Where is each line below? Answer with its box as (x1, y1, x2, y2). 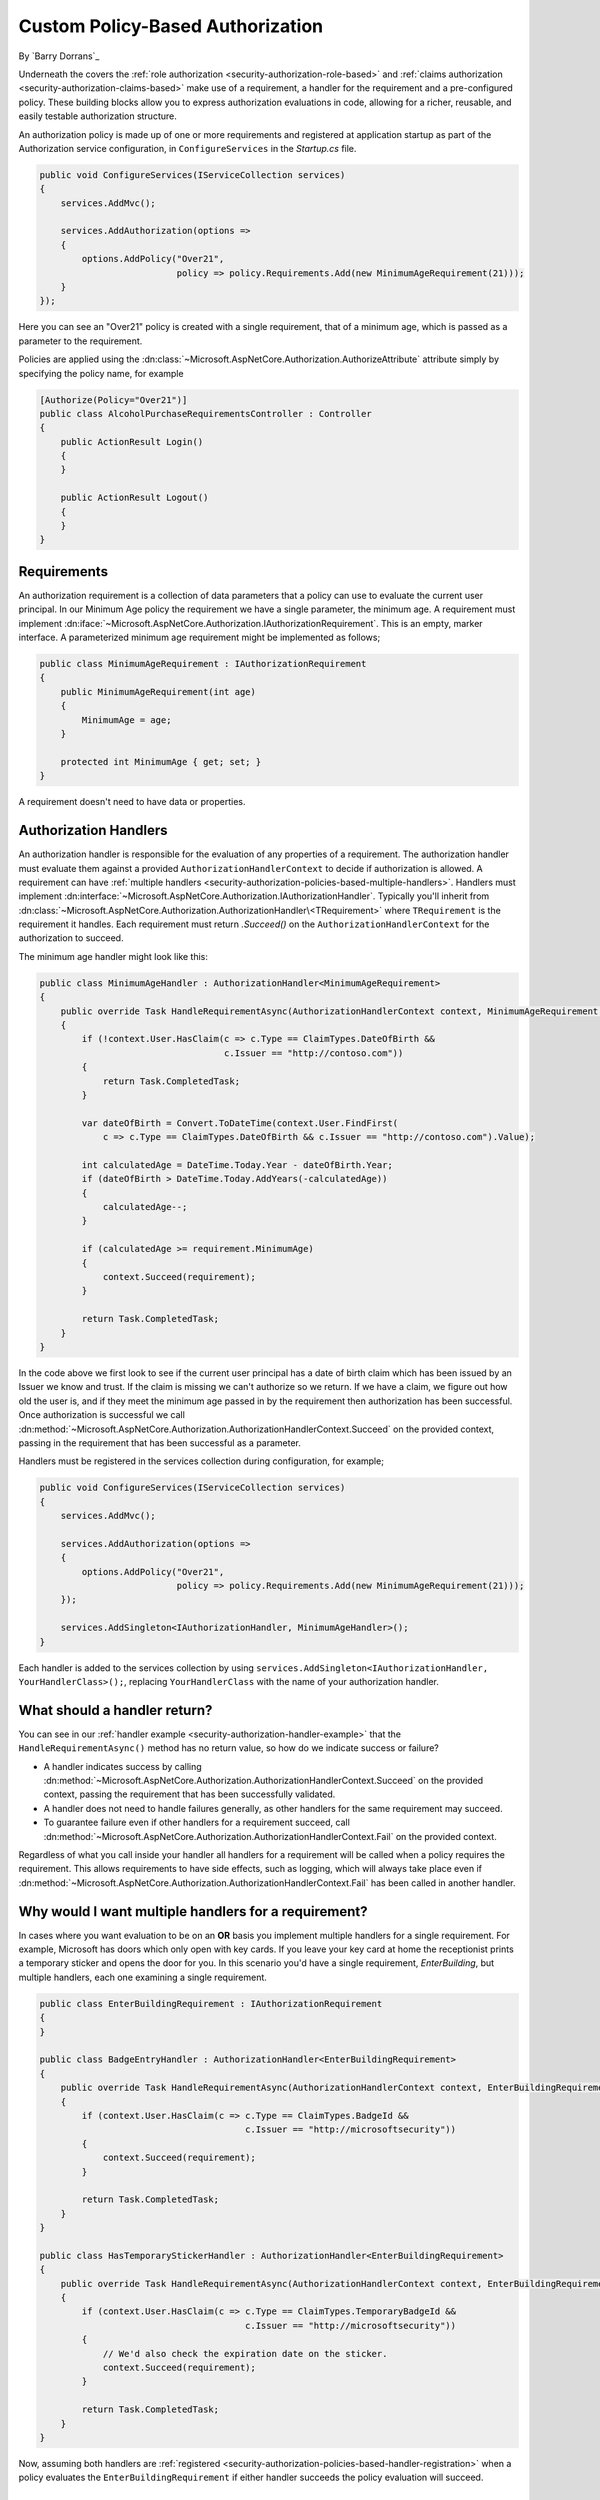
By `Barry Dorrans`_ (18, 50, 100, 62)
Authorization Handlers (18, 822, 169, 839)
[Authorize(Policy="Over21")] (39, 394, 188, 405)
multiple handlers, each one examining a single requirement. (18, 1971, 267, 1983)
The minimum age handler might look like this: (18, 950, 209, 962)
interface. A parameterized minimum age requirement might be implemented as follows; (18, 631, 381, 644)
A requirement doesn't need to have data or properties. (18, 796, 246, 808)
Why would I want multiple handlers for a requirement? (18, 1903, 368, 1920)
